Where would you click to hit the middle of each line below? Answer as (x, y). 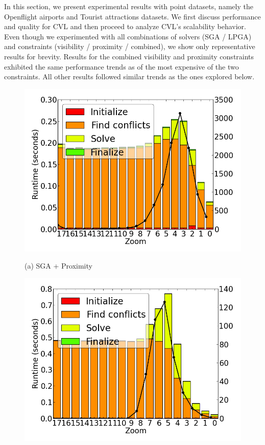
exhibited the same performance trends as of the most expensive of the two (122, 66)
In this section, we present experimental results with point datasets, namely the (129, 6)
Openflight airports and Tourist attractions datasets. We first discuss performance (132, 16)
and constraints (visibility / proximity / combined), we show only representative (130, 46)
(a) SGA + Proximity (58, 266)
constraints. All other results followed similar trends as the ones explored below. (129, 76)
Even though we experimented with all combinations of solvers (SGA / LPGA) (128, 36)
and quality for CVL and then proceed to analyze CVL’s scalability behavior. (125, 26)
